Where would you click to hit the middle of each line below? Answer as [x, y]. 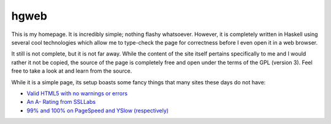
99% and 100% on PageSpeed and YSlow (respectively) [97, 111]
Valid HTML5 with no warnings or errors [77, 93]
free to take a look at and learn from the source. [72, 71]
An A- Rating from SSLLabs [61, 102]
